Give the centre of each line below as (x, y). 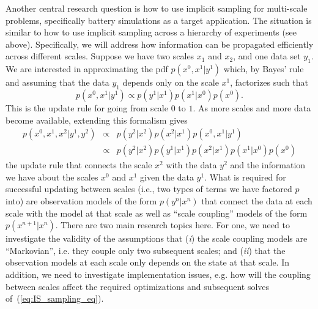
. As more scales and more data (252, 107)
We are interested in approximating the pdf (87, 69)
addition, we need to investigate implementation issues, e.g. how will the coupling (158, 274)
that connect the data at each (257, 201)
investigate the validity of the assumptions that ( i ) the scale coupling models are (157, 238)
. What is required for (245, 177)
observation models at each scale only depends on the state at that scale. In (148, 262)
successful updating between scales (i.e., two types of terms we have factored (149, 189)
